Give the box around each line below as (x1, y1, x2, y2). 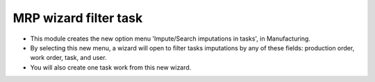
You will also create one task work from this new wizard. (30, 63, 192, 72)
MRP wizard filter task (12, 10, 143, 25)
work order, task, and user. (30, 54, 107, 62)
